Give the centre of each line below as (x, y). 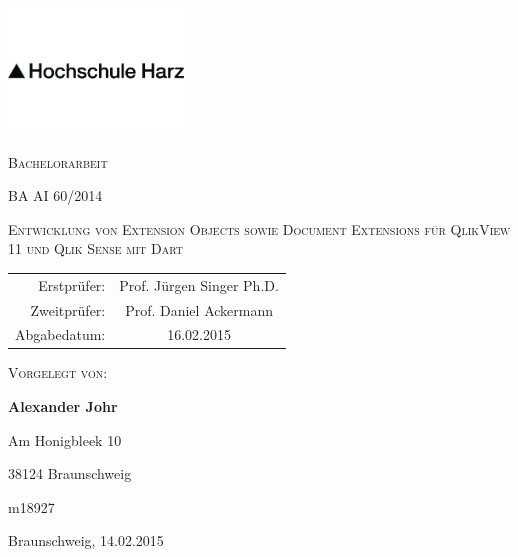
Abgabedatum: (60, 334)
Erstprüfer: (72, 284)
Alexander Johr (63, 406)
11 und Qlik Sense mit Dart (95, 248)
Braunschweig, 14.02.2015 (86, 540)
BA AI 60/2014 (55, 195)
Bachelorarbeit (58, 161)
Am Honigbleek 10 (65, 439)
